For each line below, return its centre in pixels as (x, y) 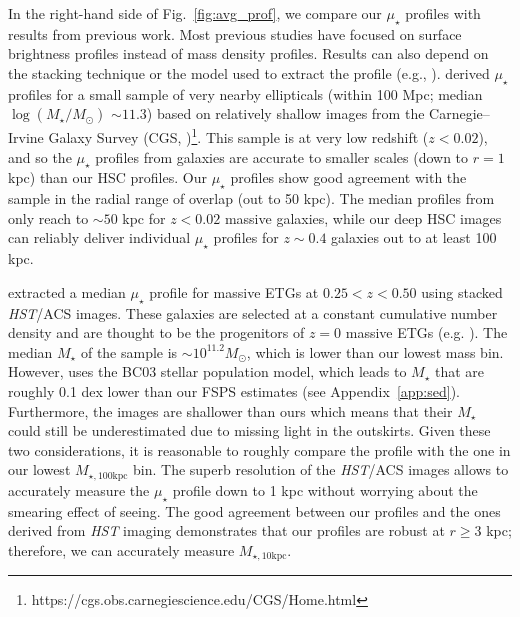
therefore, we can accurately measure (121, 549)
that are (460, 371)
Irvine (26, 137)
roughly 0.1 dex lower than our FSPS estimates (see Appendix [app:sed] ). (234, 390)
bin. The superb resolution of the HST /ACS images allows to (321, 469)
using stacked (462, 291)
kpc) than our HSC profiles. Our (107, 177)
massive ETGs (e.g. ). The (426, 332)
